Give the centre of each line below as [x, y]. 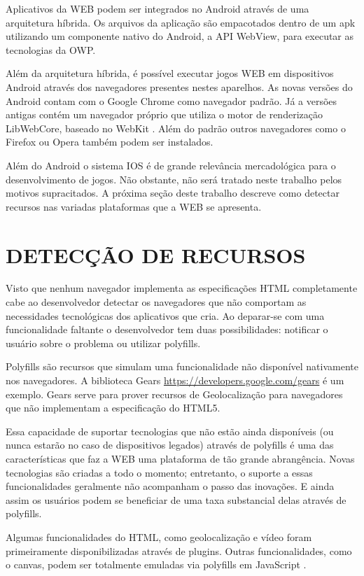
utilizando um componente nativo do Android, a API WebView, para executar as [180, 36]
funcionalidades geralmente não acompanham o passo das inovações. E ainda [170, 486]
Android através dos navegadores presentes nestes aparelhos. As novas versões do [179, 86]
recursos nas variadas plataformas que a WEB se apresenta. [134, 206]
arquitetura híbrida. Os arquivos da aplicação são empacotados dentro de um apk [181, 22]
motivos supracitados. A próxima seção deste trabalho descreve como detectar [173, 193]
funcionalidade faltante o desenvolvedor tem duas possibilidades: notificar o [167, 329]
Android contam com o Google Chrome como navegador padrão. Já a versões [171, 100]
